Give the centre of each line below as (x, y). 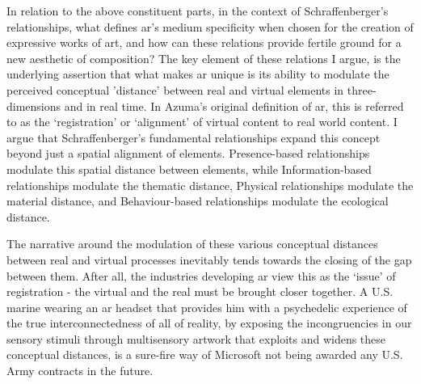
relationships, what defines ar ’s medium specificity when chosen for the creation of (210, 26)
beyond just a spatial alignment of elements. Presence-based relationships (188, 153)
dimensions (34, 105)
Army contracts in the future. (80, 371)
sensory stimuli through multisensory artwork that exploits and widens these (196, 338)
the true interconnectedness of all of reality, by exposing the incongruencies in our (209, 323)
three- (362, 89)
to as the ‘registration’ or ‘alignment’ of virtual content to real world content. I (202, 122)
